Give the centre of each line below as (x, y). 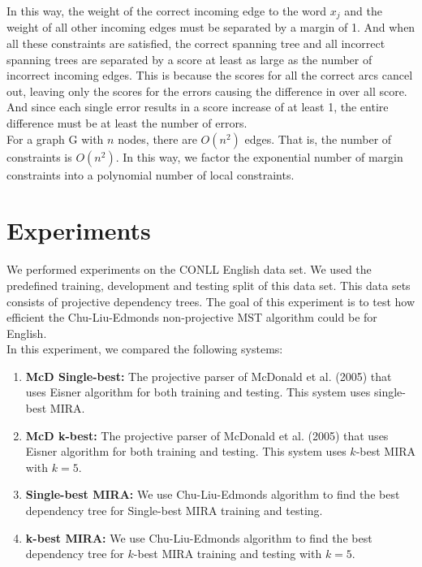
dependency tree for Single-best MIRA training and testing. (174, 511)
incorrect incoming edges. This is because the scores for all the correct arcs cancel (210, 75)
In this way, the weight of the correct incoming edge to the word (167, 11)
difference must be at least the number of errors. (127, 123)
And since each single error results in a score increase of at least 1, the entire (198, 107)
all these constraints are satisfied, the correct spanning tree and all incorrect (196, 43)
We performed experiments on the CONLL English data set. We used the (189, 269)
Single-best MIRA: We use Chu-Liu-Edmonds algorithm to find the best (213, 494)
